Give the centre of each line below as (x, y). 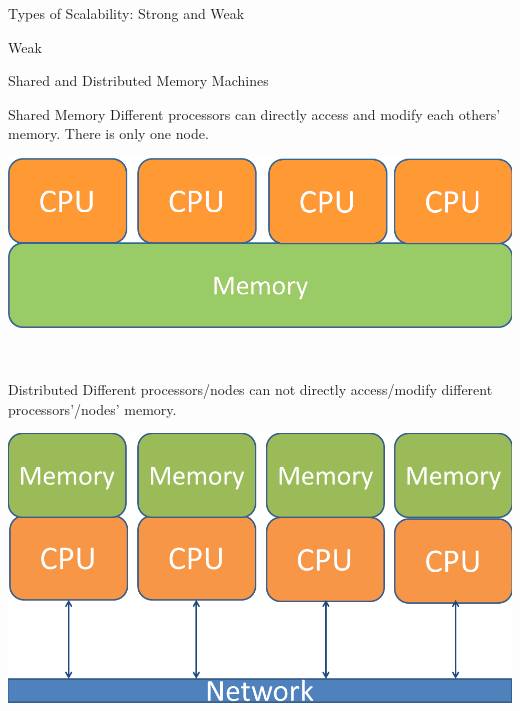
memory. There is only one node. (108, 133)
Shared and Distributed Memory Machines (138, 80)
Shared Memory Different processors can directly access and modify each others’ (254, 113)
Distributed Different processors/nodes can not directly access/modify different (250, 388)
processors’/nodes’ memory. (92, 408)
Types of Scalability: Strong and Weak (126, 13)
